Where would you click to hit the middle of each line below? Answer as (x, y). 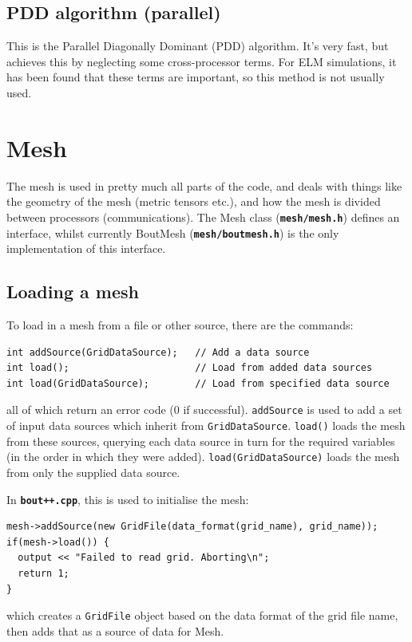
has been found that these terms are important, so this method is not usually (196, 77)
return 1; (44, 573)
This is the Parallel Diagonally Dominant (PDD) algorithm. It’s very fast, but (198, 46)
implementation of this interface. (86, 248)
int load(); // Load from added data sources (190, 368)
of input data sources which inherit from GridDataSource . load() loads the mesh (206, 425)
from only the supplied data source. (93, 472)
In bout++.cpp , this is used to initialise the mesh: (128, 499)
